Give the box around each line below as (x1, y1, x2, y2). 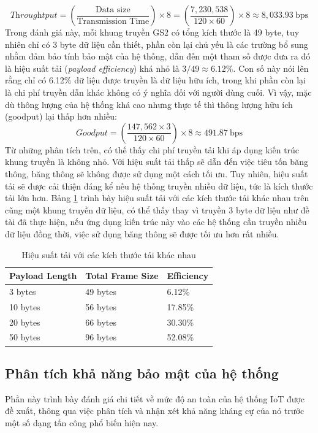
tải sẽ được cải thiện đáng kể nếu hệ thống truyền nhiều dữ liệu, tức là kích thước (5, 179, 313, 192)
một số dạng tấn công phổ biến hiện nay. (5, 416, 159, 429)
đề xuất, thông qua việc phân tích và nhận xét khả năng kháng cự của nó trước (5, 404, 305, 417)
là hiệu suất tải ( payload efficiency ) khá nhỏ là (5, 61, 180, 74)
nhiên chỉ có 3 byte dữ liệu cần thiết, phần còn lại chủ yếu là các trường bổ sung (5, 37, 308, 50)
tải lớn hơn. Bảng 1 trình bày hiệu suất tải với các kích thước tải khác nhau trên (5, 191, 309, 204)
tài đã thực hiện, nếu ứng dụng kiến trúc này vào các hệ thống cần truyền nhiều (5, 215, 307, 228)
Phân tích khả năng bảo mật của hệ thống (5, 363, 279, 382)
